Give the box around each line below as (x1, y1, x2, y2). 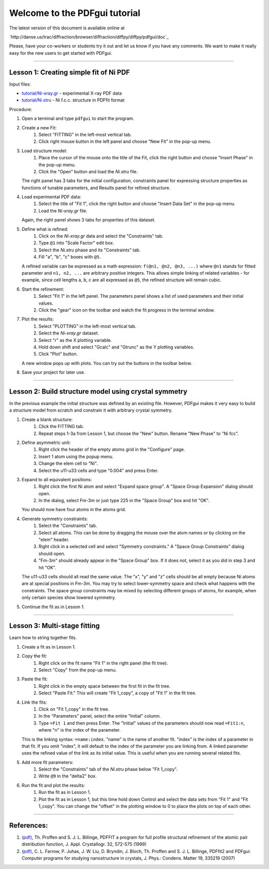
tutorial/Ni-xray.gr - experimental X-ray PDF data (21, 90, 122, 97)
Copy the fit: (21, 653, 47, 659)
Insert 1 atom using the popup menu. (38, 453, 114, 459)
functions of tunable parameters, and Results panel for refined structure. (21, 185, 171, 191)
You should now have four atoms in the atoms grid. (21, 507, 127, 513)
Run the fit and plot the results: (21, 782, 85, 788)
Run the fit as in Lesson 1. (38, 789, 91, 795)
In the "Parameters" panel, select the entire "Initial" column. (38, 713, 161, 719)
